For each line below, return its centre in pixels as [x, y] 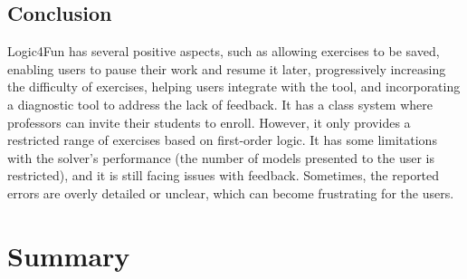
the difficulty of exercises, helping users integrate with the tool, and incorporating [234, 87]
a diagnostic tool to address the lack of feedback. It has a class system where [220, 104]
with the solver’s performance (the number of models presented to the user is [221, 157]
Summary [69, 255]
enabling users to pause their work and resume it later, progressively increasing [227, 68]
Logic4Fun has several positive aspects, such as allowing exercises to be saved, [224, 51]
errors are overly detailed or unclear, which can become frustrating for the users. [231, 192]
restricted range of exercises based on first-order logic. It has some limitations [222, 140]
